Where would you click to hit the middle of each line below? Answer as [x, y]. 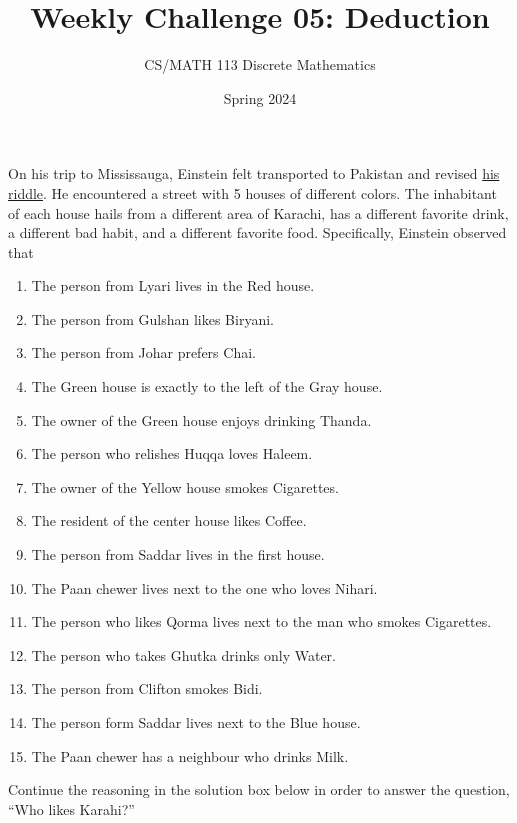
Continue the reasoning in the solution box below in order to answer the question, [259, 789]
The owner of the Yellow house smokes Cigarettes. [185, 486]
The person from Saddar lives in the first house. [178, 554]
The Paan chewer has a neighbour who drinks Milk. [190, 755]
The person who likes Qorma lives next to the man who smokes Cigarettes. [261, 621]
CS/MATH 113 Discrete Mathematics [260, 64]
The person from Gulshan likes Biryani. [152, 318]
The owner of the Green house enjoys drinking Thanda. [201, 419]
